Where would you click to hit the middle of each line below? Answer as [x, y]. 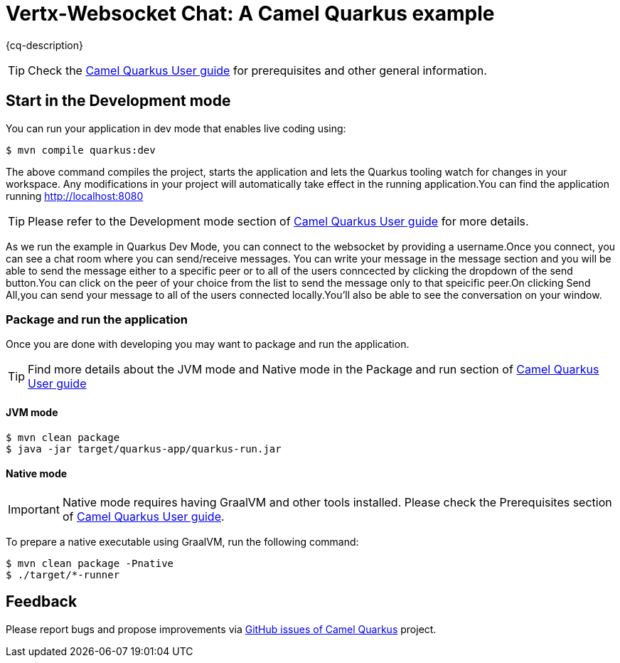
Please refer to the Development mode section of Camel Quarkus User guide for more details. [278, 221]
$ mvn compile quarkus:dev [81, 150]
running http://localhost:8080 [75, 196]
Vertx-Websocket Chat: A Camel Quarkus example [250, 14]
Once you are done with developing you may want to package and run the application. [208, 344]
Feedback [42, 602]
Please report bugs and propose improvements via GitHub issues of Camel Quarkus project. [221, 629]
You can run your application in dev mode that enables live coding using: [176, 128]
